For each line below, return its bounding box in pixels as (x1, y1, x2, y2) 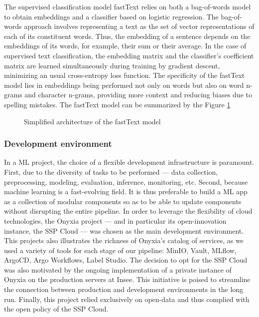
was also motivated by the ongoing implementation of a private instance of (4, 264, 232, 275)
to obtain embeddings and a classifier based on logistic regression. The (4, 11, 219, 21)
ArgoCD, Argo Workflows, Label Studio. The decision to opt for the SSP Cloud (4, 255, 248, 265)
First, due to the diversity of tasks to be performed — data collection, (4, 166, 218, 177)
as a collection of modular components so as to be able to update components (4, 196, 242, 206)
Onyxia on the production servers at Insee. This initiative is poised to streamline (4, 274, 251, 285)
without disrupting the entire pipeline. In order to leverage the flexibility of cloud (4, 206, 253, 216)
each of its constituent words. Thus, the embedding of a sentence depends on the (4, 30, 251, 41)
